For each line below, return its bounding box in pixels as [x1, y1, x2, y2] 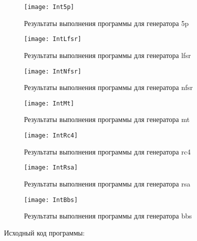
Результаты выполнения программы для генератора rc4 [24, 146, 191, 156]
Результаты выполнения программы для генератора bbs [24, 210, 192, 221]
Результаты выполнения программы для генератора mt [24, 114, 190, 124]
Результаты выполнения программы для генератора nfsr [24, 82, 193, 92]
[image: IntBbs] [24, 196, 78, 203]
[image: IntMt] [24, 99, 74, 107]
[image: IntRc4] [24, 132, 78, 139]
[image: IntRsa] [24, 164, 78, 171]
